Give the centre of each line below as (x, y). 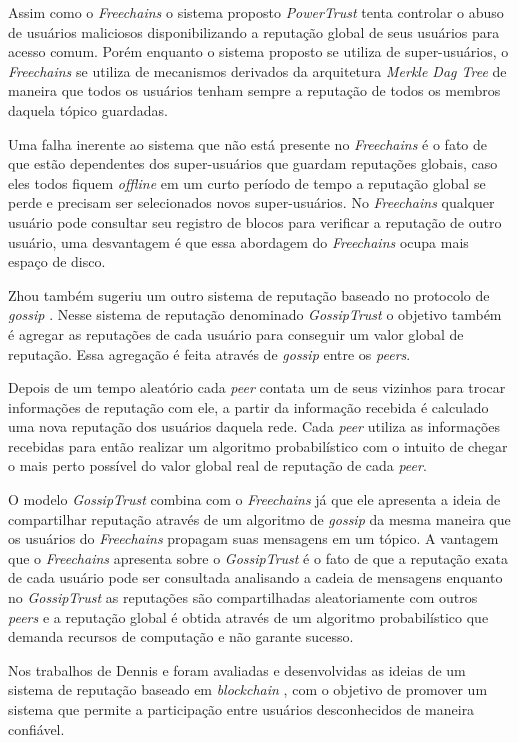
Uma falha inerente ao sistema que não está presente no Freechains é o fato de (248, 143)
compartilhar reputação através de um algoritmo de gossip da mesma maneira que (259, 518)
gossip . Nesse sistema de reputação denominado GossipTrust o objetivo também (255, 314)
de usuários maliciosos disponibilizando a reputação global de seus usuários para (254, 31)
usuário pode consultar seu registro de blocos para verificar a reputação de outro (255, 221)
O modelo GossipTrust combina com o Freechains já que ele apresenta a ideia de (254, 499)
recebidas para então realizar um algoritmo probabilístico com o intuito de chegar (258, 445)
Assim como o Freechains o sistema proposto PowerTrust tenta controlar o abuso (256, 12)
